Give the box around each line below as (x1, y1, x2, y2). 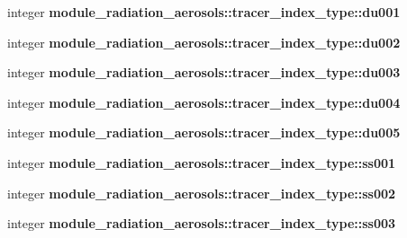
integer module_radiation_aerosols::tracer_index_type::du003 (7, 63, 401, 82)
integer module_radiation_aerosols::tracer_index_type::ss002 (7, 183, 396, 202)
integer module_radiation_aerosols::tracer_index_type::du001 (7, 3, 401, 21)
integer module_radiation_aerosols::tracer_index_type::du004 (7, 93, 401, 111)
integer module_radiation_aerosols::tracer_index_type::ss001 (7, 153, 396, 172)
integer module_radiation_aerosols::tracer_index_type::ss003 (7, 214, 396, 233)
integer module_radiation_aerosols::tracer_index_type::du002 (7, 32, 401, 51)
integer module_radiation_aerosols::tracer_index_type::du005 (7, 123, 401, 142)
